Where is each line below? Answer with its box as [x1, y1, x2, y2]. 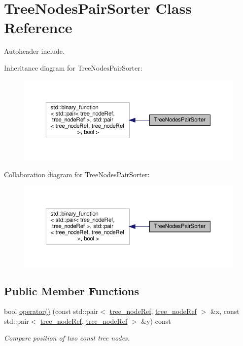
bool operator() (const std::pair [4, 306, 99, 316]
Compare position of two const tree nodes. [4, 332, 130, 343]
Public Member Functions [4, 283, 139, 298]
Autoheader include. [4, 46, 65, 56]
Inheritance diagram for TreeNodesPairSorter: [4, 62, 142, 73]
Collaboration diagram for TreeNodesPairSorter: [4, 169, 150, 179]
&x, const [210, 306, 240, 316]
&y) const [141, 316, 171, 326]
